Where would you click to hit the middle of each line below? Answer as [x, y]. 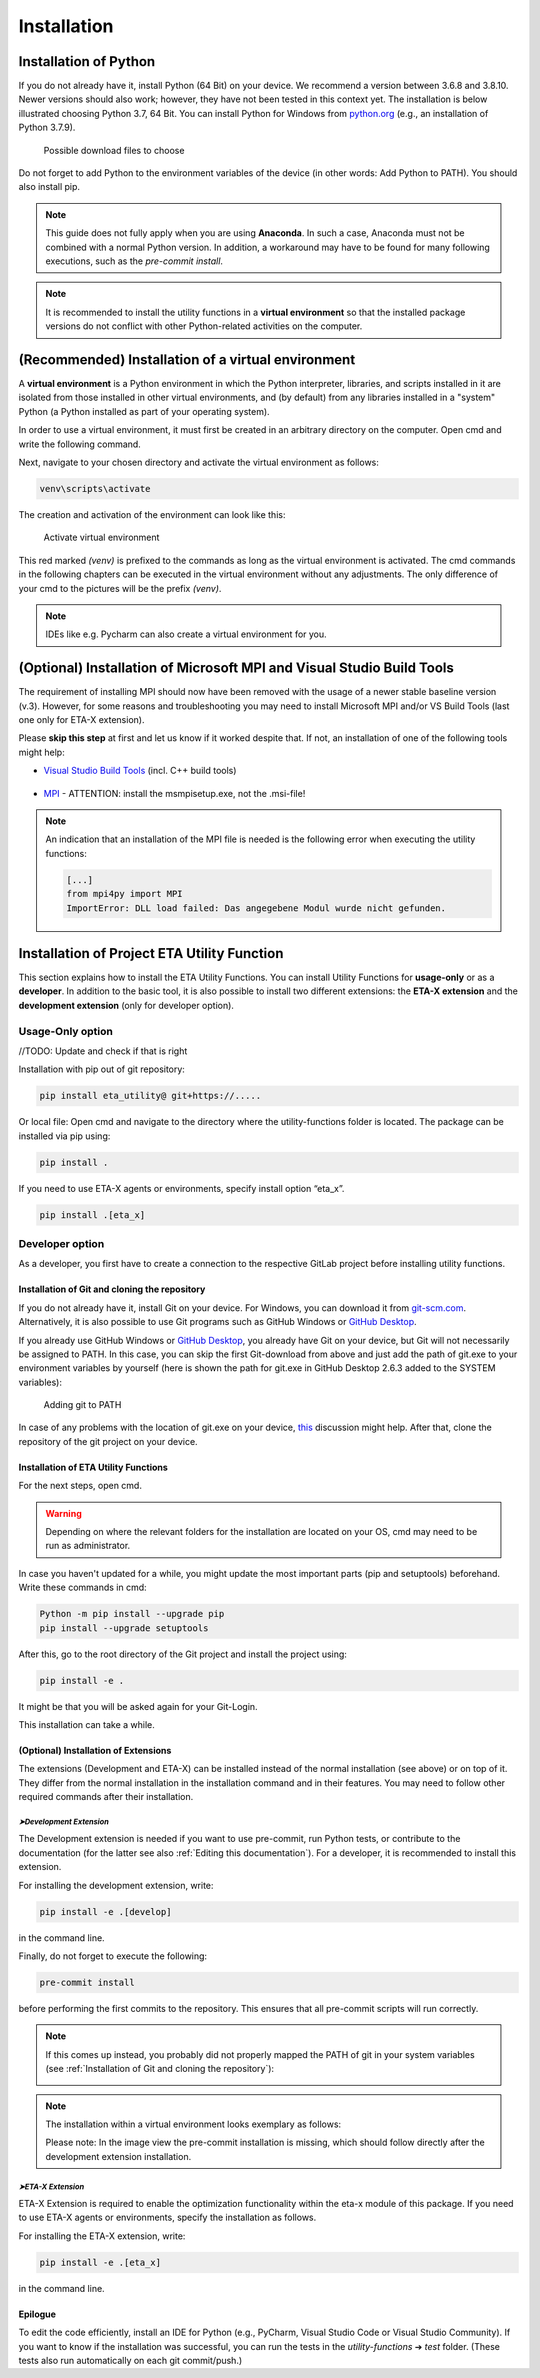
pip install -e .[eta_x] [100, 2262]
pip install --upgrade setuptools [124, 1628]
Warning [63, 1513]
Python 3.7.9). [47, 127]
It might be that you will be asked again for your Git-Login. [138, 1706]
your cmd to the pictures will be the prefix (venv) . [120, 588]
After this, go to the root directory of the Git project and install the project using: [182, 1654]
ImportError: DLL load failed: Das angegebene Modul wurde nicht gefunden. [256, 908]
